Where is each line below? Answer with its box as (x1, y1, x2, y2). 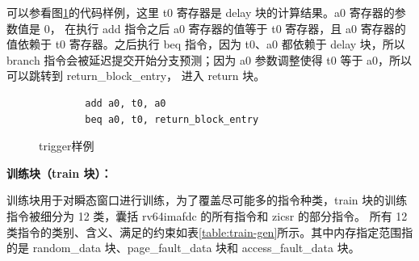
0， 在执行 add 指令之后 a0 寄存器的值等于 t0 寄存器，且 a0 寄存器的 (44, 19, 406, 36)
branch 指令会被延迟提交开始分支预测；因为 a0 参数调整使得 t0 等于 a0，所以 (6, 51, 413, 68)
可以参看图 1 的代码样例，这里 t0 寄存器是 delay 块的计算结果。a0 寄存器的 (6, 4, 395, 20)
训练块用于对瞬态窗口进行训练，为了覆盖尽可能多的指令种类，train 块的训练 (6, 192, 408, 208)
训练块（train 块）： (6, 164, 112, 181)
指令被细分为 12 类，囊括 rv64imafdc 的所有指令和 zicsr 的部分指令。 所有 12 (6, 207, 408, 224)
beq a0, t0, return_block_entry (85, 113, 259, 125)
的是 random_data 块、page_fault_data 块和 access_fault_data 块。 (6, 239, 360, 256)
